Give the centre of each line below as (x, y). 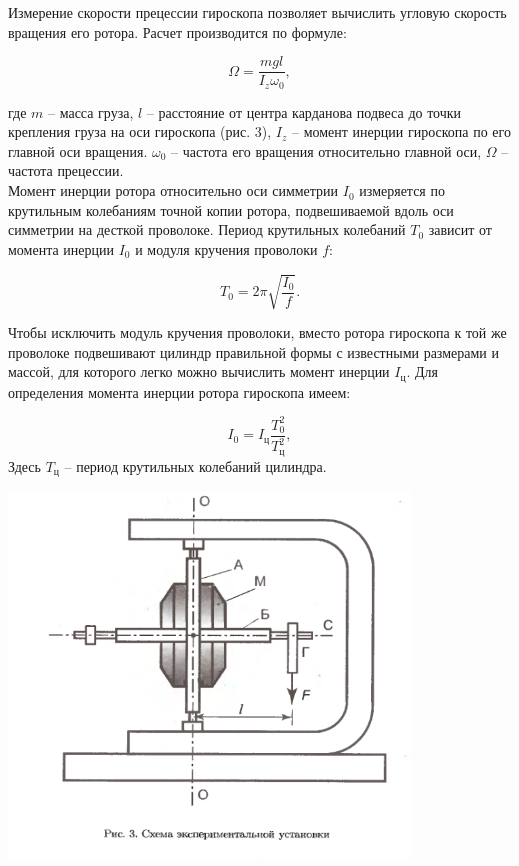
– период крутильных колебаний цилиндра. (195, 465)
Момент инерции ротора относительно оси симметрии (173, 190)
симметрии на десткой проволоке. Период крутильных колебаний (207, 229)
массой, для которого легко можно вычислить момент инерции (199, 371)
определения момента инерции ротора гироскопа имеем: (179, 391)
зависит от (460, 229)
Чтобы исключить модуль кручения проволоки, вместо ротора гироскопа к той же (257, 332)
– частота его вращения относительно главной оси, (326, 150)
